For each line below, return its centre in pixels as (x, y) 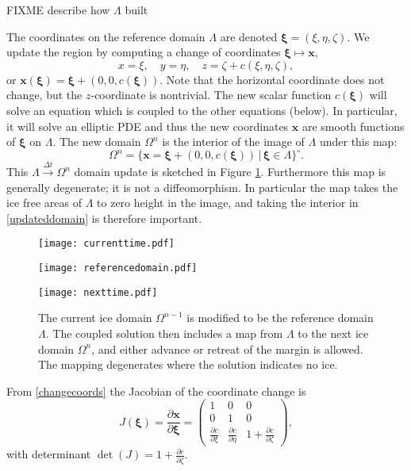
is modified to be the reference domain (280, 318)
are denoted (249, 36)
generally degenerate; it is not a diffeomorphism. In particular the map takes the (202, 187)
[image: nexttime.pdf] (98, 292)
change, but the (44, 95)
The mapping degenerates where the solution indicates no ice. (188, 364)
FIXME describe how (58, 10)
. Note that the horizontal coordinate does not (272, 79)
